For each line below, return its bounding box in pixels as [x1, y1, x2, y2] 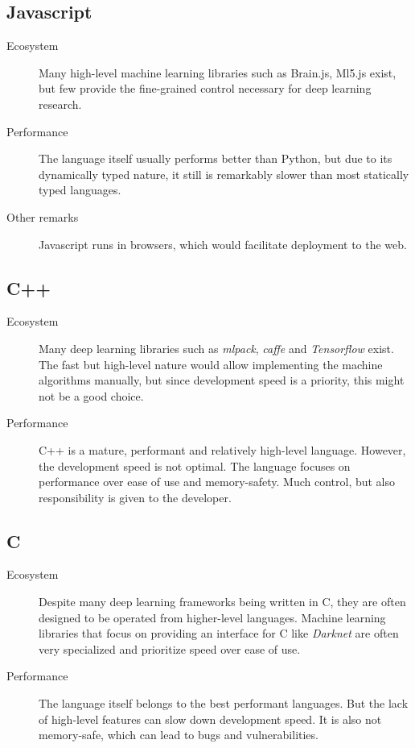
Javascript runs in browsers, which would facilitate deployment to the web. [39, 235, 407, 252]
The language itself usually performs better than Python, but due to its [39, 150, 392, 167]
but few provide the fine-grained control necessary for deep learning [39, 80, 372, 97]
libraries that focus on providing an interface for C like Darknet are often [39, 625, 399, 642]
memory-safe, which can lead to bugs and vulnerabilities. [39, 726, 318, 743]
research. [39, 95, 82, 112]
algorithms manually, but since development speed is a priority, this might [39, 372, 405, 389]
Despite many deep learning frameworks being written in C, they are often [39, 593, 406, 610]
